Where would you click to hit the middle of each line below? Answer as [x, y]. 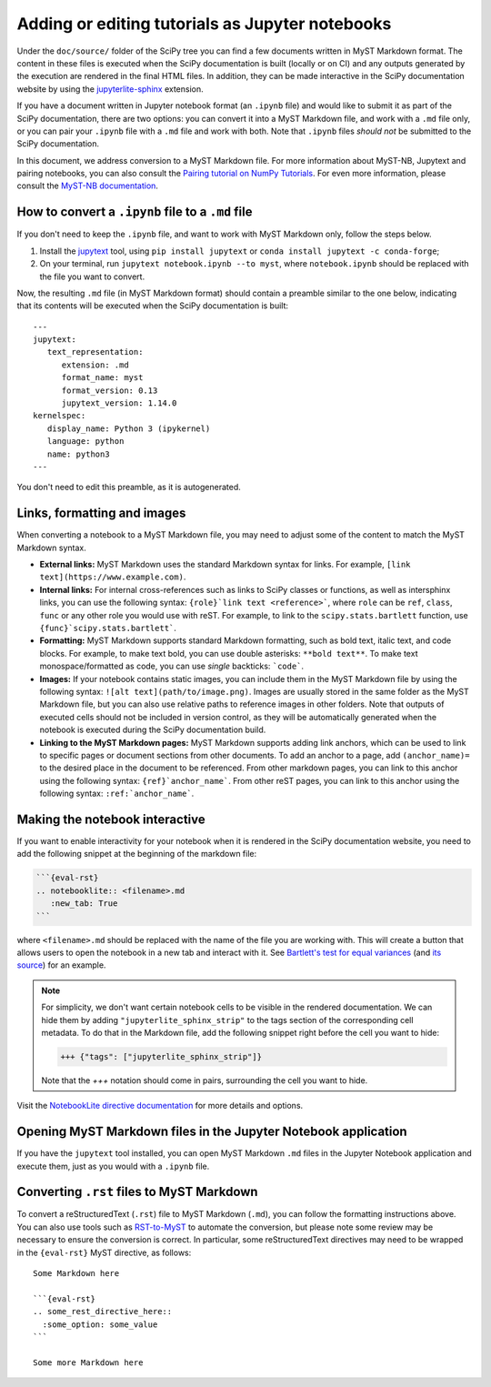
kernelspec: [60, 416]
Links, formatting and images [101, 513]
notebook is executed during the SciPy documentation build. [153, 730]
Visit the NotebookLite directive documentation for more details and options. [160, 1106]
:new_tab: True [84, 904]
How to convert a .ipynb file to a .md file [135, 212]
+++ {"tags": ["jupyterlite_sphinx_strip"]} [161, 1056]
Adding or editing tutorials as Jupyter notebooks [204, 24]
